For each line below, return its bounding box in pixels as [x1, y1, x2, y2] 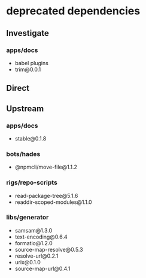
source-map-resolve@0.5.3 [14, 246, 83, 253]
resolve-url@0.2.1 [14, 252, 59, 259]
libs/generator [6, 213, 49, 222]
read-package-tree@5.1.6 [14, 192, 78, 199]
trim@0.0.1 [14, 66, 41, 73]
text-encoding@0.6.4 [14, 233, 68, 240]
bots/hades [6, 149, 41, 158]
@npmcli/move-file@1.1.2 [14, 163, 78, 171]
